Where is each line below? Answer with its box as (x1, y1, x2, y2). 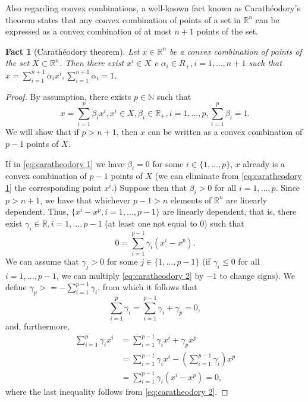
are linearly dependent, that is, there (162, 205, 297, 218)
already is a (243, 157, 285, 169)
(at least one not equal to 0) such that (105, 216, 244, 229)
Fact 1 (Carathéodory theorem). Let (5, 45, 140, 57)
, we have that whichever (40, 193, 131, 206)
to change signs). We (219, 269, 296, 281)
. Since (275, 181, 300, 193)
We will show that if (5, 125, 79, 138)
